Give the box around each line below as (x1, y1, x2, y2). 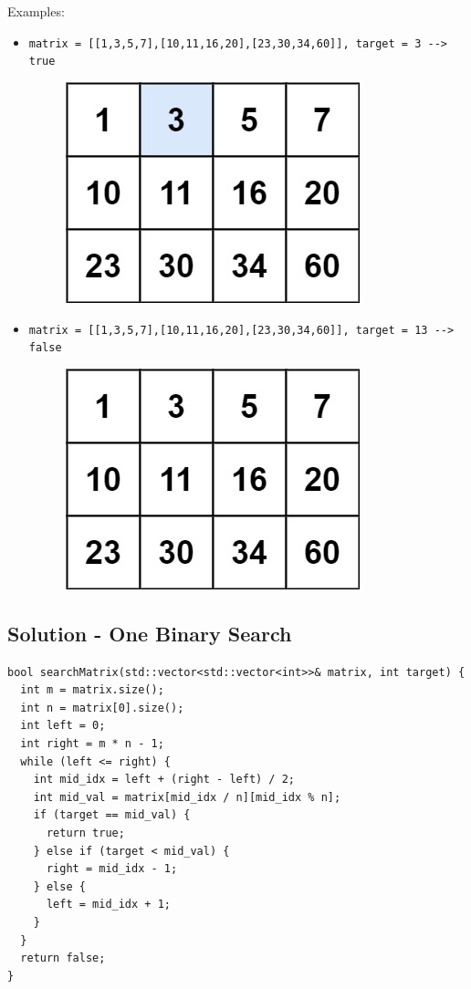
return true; (46, 826, 125, 839)
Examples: (7, 2, 65, 20)
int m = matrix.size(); (20, 683, 164, 697)
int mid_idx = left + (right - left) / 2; (33, 773, 295, 786)
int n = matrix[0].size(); (20, 701, 184, 714)
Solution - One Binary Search (7, 619, 292, 647)
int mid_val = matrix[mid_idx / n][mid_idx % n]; (33, 790, 341, 804)
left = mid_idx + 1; (46, 898, 171, 911)
